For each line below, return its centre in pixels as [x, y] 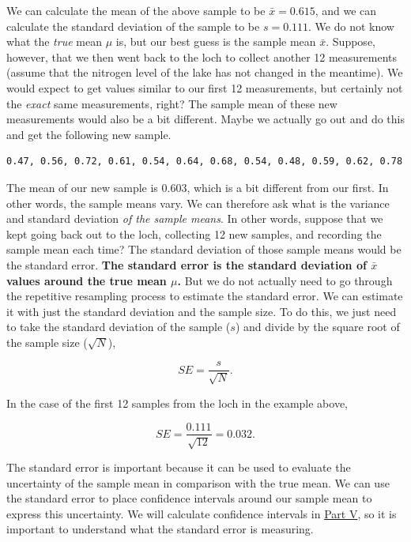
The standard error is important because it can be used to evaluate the [179, 467]
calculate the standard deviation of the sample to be [133, 26]
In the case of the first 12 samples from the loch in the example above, [177, 403]
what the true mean [54, 41]
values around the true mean [87, 280]
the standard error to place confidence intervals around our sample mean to [189, 498]
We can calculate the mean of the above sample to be [136, 10]
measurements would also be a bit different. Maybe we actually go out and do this [205, 119]
